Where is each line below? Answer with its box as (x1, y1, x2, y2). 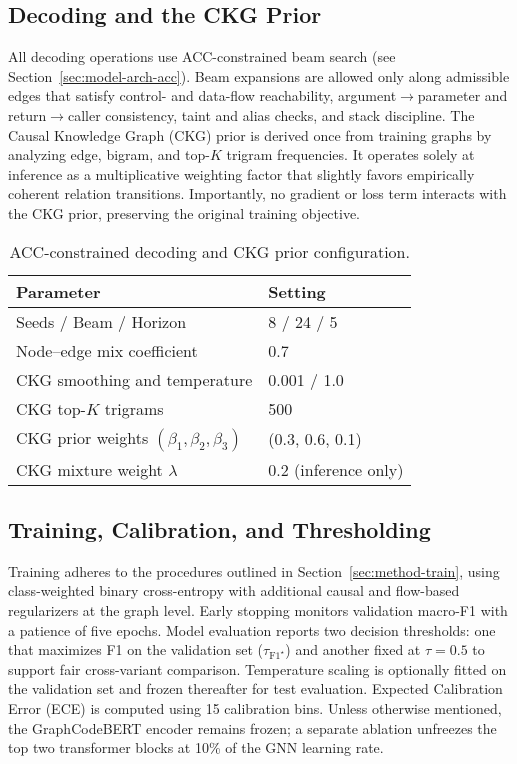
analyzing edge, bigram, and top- (8, 144, 210, 165)
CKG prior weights (16, 425, 149, 449)
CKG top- (16, 396, 86, 420)
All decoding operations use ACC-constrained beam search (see (8, 46, 396, 67)
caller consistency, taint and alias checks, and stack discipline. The (67, 104, 475, 125)
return (8, 104, 47, 125)
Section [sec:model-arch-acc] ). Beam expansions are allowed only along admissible (8, 65, 510, 86)
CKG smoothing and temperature (16, 367, 253, 391)
